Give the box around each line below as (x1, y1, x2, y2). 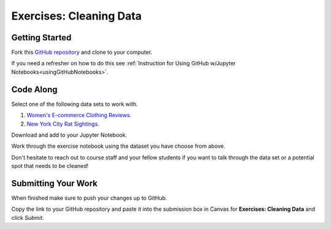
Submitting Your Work (11, 178, 98, 189)
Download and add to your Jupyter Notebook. (11, 131, 127, 139)
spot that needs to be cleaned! (11, 162, 89, 170)
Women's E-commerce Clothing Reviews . (26, 112, 132, 119)
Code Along (11, 84, 58, 95)
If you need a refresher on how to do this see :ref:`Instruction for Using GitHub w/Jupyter (11, 60, 236, 67)
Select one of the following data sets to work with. (11, 100, 138, 107)
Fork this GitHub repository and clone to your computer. (11, 49, 153, 56)
